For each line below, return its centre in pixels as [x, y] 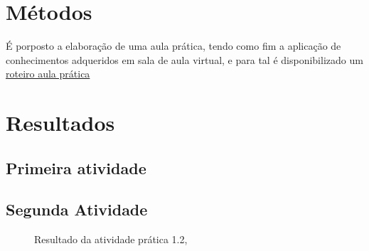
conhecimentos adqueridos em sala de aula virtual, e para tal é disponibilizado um [184, 59]
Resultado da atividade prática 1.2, [111, 239]
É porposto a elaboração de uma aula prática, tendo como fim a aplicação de [173, 46]
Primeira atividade [76, 167]
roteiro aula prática [48, 74]
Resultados [60, 123]
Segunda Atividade [77, 209]
